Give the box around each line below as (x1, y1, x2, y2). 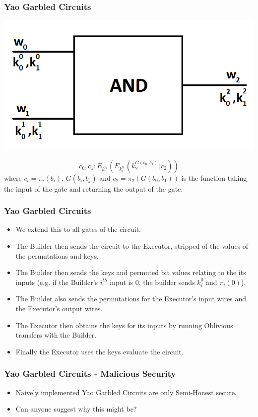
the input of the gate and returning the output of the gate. (4, 183, 183, 194)
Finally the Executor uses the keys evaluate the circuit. (15, 346, 184, 356)
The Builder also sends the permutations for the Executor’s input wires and (15, 293, 247, 304)
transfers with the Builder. (15, 330, 97, 340)
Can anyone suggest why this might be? (15, 404, 137, 414)
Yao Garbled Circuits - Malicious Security (4, 367, 176, 380)
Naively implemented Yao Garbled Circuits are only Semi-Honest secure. (15, 387, 237, 397)
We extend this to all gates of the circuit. (15, 224, 141, 234)
